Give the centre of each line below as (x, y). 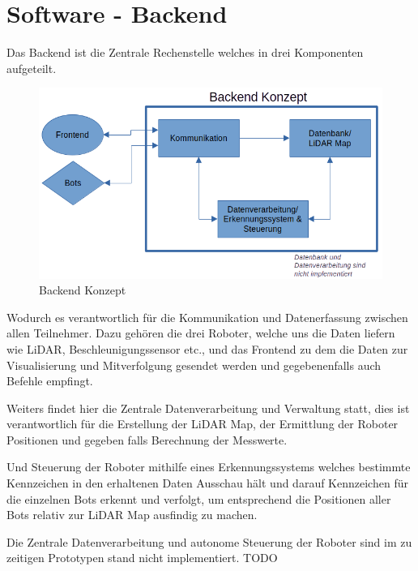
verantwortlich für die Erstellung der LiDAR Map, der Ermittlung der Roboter (203, 424)
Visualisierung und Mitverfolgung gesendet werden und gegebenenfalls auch (194, 365)
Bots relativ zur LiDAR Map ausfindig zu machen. (132, 515)
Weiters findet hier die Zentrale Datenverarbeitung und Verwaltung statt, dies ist (208, 408)
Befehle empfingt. (50, 381)
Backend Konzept (83, 290)
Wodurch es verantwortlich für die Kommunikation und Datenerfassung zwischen (207, 317)
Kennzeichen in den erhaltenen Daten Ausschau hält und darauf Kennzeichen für (207, 483)
